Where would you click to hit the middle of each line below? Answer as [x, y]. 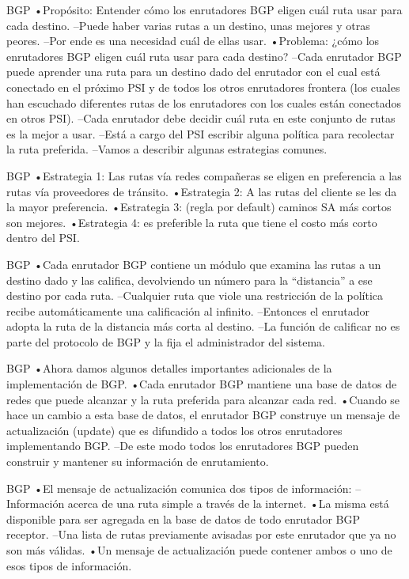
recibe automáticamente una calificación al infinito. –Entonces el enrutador [188, 310]
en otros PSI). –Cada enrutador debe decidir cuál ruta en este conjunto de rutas [201, 118]
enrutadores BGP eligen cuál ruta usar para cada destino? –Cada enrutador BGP [204, 56]
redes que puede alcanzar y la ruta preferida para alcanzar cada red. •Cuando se [203, 399]
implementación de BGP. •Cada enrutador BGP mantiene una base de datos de [202, 384]
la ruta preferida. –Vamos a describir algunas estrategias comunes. [167, 149]
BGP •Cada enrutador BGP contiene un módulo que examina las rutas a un [194, 264]
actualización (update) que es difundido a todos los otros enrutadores [174, 430]
